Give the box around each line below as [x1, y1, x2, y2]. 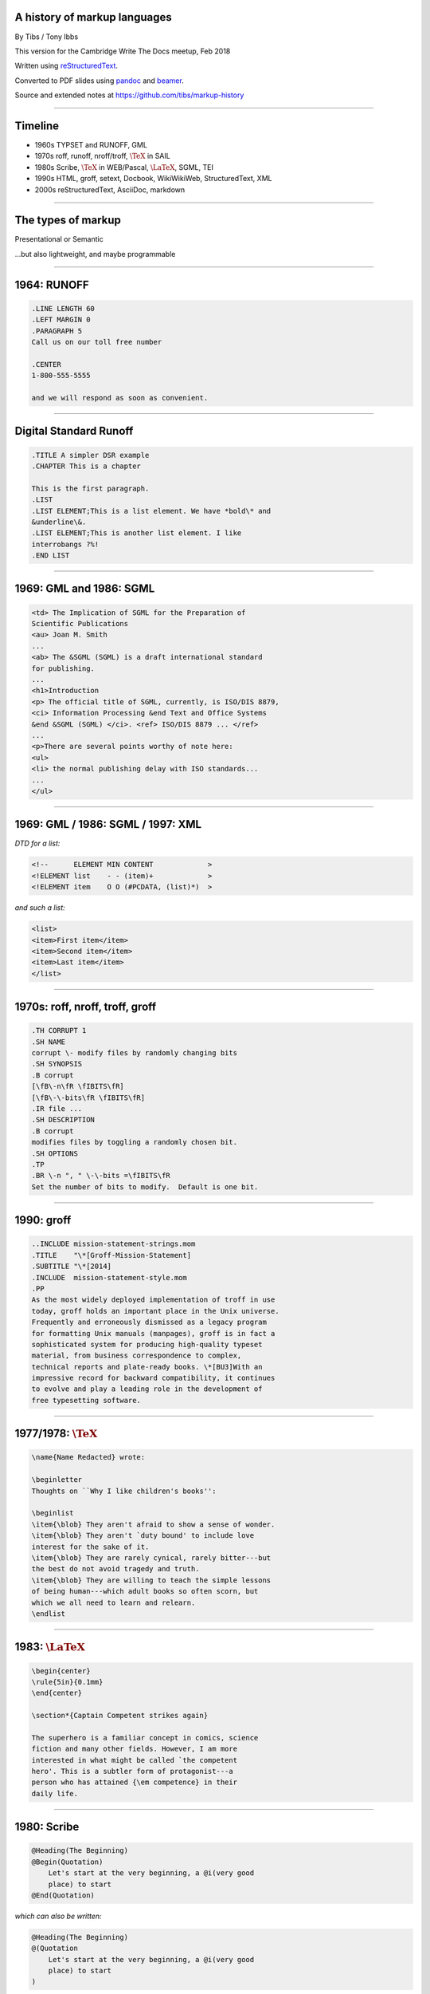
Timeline [14, 119, 60, 132]
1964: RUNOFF [14, 278, 89, 291]
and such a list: [14, 903, 65, 912]
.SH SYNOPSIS [31, 1059, 83, 1069]
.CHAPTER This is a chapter [31, 461, 141, 471]
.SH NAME [31, 1037, 66, 1046]
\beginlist [31, 1508, 74, 1518]
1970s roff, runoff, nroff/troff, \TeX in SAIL [34, 152, 170, 161]
